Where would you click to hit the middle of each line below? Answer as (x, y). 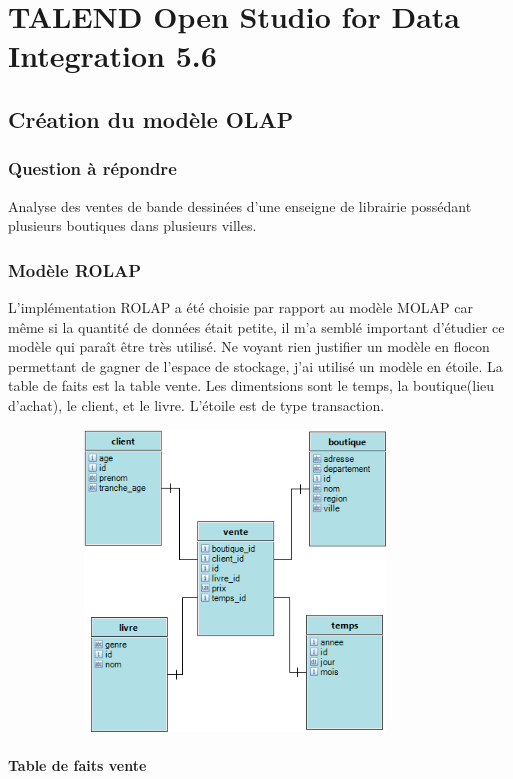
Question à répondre (92, 168)
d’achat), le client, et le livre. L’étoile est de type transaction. (196, 404)
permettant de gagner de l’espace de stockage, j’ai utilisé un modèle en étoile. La (255, 365)
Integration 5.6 (112, 55)
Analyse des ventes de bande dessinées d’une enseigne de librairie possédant (240, 205)
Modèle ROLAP (75, 269)
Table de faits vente (77, 765)
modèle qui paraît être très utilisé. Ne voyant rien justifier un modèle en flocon (249, 346)
